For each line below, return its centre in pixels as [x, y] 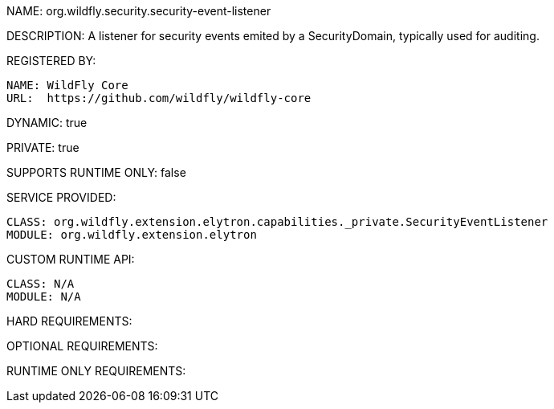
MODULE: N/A [44, 297]
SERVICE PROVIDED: [61, 197]
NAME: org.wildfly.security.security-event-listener [139, 11]
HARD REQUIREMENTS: [69, 321]
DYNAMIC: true [47, 123]
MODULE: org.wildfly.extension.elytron [132, 235]
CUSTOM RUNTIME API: [71, 259]
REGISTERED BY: [51, 61]
